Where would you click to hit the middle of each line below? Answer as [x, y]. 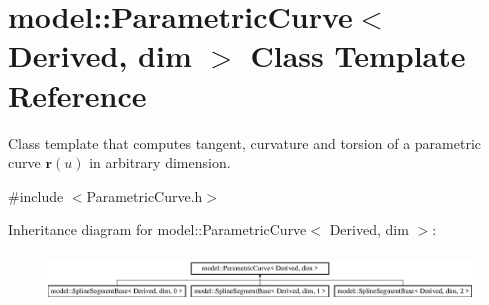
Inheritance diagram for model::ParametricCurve [157, 229]
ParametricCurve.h [144, 195]
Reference [77, 94]
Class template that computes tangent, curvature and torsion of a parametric [244, 142]
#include [36, 195]
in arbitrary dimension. [160, 162]
